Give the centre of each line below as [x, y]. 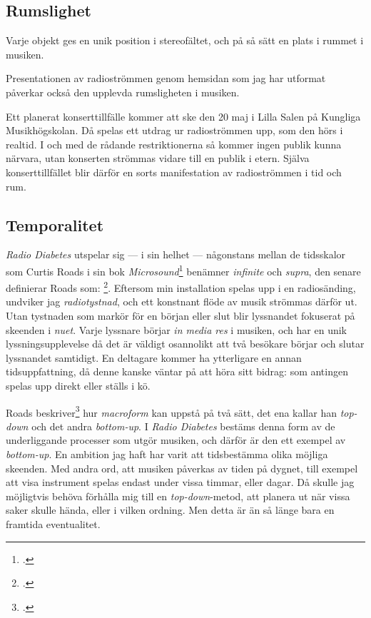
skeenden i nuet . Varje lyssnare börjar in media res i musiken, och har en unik [177, 329]
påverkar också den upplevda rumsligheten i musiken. [123, 92]
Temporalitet [55, 224]
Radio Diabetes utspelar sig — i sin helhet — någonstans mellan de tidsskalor [176, 254]
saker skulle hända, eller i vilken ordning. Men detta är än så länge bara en [170, 510]
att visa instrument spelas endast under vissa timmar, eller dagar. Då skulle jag [180, 482]
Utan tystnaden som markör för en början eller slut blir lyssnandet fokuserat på [181, 316]
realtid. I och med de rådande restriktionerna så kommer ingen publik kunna [174, 144]
